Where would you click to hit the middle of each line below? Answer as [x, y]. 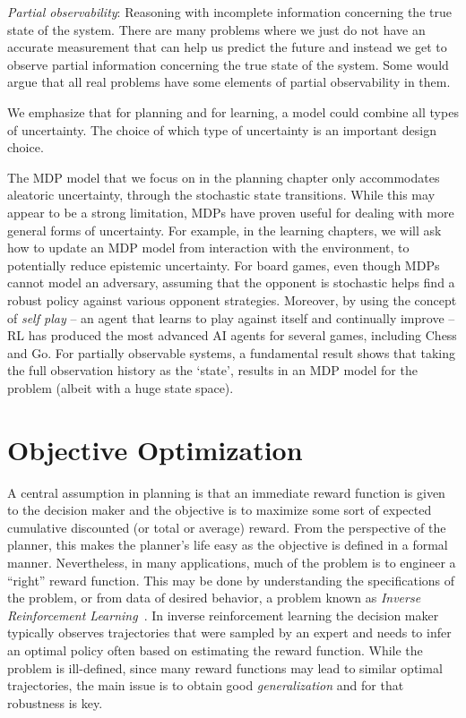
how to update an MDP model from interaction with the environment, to [208, 248]
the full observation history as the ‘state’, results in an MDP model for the [212, 370]
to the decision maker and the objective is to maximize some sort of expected [220, 510]
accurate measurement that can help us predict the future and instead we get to [227, 47]
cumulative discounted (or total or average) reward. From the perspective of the [227, 527]
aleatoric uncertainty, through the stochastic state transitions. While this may [221, 195]
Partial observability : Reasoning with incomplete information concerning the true [229, 12]
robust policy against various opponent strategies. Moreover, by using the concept [232, 299]
